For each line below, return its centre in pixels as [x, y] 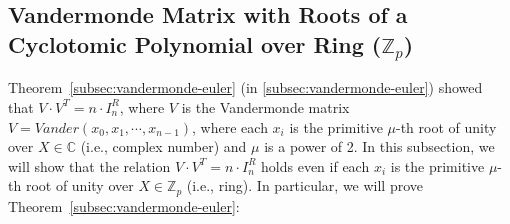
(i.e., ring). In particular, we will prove [305, 185]
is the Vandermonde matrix [265, 106]
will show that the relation [89, 165]
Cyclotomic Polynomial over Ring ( [195, 43]
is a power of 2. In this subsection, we [379, 146]
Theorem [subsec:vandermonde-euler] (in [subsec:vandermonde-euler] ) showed [245, 87]
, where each [230, 126]
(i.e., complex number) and [163, 146]
